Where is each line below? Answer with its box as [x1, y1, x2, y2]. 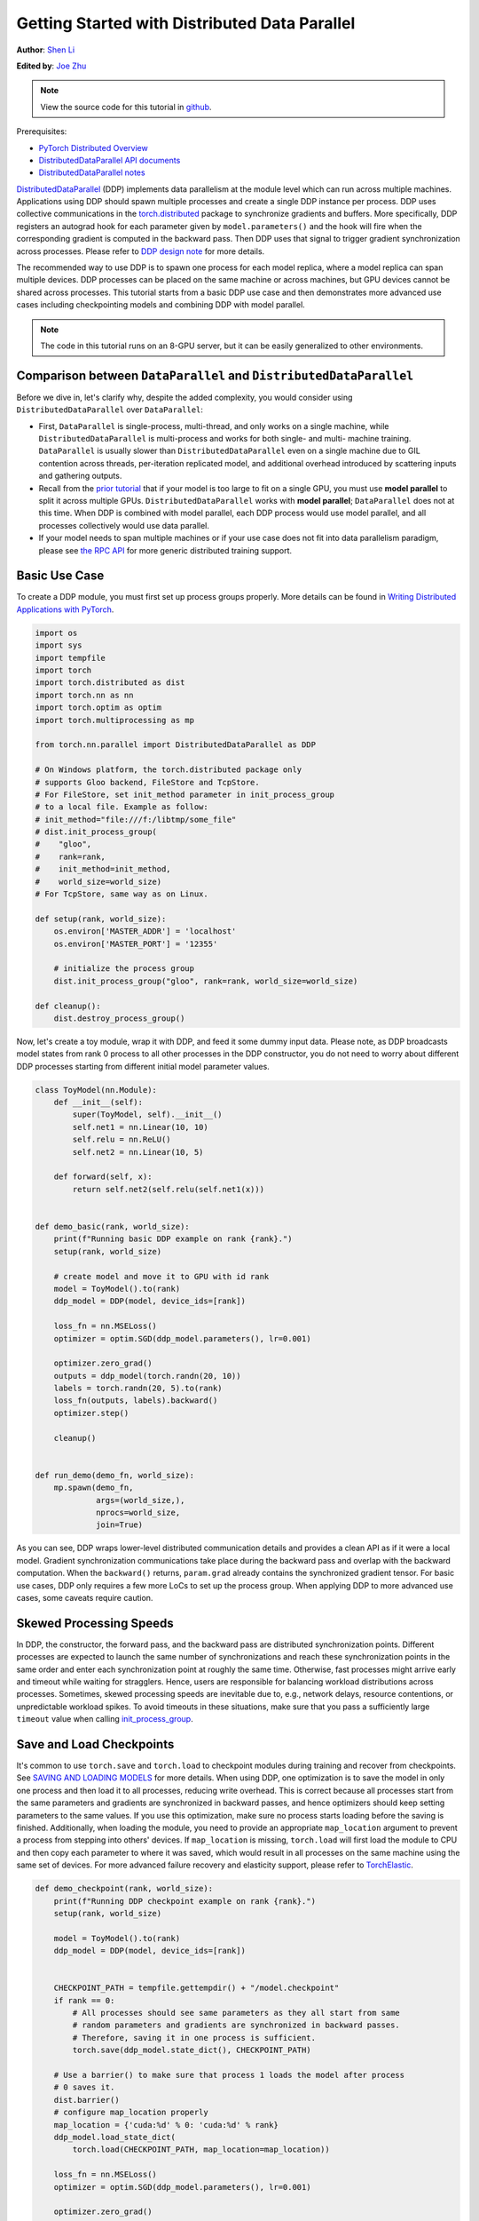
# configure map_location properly [53, 2107, 208, 2118]
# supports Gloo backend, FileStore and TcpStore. [35, 777, 261, 787]
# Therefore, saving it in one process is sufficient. [72, 2033, 317, 2042]
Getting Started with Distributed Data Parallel [16, 13, 356, 33]
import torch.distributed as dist [35, 678, 185, 688]
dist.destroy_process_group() [53, 1013, 185, 1023]
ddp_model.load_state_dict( [53, 2132, 177, 2142]
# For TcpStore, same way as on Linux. [35, 889, 208, 899]
